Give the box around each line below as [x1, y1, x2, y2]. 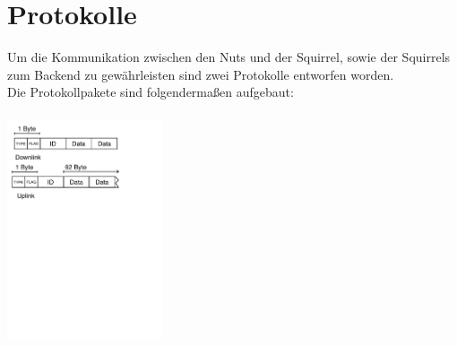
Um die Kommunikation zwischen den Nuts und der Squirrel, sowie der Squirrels [7, 48, 451, 66]
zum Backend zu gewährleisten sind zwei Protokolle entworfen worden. [7, 65, 394, 83]
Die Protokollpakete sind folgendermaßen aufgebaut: [7, 82, 294, 101]
